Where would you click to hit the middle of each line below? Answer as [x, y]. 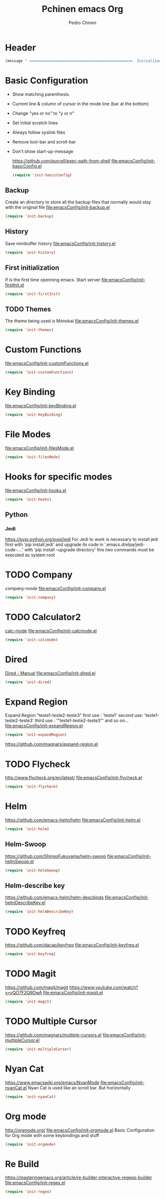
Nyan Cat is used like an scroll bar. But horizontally [79, 1087]
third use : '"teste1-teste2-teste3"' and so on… [82, 720]
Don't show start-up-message [43, 151]
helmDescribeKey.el [25, 903]
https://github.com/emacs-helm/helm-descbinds [55, 897]
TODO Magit [31, 974]
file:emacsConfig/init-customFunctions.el [47, 363]
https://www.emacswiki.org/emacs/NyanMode [52, 1083]
